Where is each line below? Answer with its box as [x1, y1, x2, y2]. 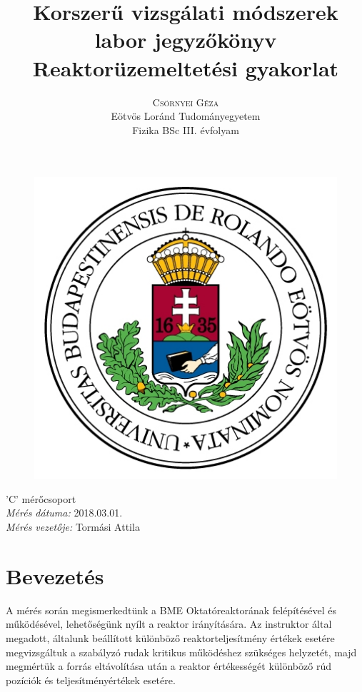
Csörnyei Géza [152, 94, 219, 109]
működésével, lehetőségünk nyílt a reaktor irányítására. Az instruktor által [6, 616, 332, 631]
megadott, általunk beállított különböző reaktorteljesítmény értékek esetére [6, 630, 335, 645]
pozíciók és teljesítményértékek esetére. [6, 672, 176, 687]
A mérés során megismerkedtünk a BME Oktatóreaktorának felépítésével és [6, 602, 336, 617]
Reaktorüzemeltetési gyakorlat [32, 53, 339, 82]
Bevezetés [6, 561, 104, 590]
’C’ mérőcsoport [6, 491, 76, 506]
